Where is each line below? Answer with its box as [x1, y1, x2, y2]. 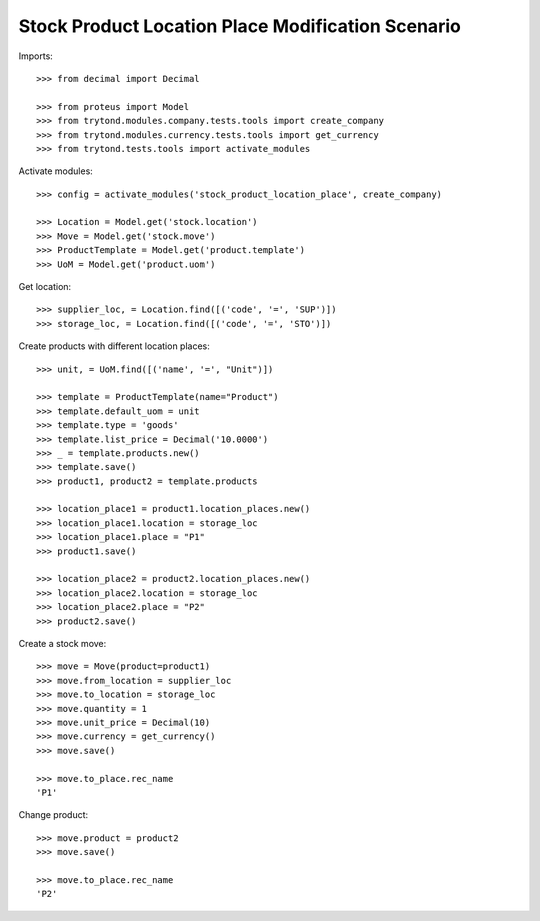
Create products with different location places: [18, 340, 210, 352]
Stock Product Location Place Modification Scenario [18, 15, 462, 37]
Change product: [18, 809, 89, 821]
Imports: [18, 50, 54, 62]
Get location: [18, 281, 72, 293]
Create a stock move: [18, 638, 107, 649]
